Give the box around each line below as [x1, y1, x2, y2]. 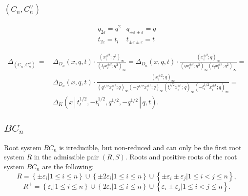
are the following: [42, 161, 94, 172]
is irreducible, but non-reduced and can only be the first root [59, 142, 242, 152]
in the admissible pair [34, 152, 99, 162]
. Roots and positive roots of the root [125, 152, 237, 162]
